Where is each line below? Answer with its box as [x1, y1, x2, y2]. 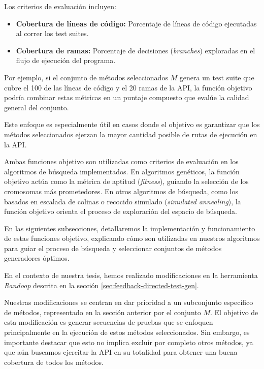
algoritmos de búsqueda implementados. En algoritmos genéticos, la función [4, 166, 240, 176]
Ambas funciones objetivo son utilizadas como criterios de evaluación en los [4, 156, 239, 167]
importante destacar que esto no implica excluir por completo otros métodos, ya [4, 336, 253, 347]
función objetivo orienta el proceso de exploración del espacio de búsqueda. [4, 206, 237, 217]
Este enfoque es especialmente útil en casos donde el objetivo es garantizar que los [4, 119, 260, 130]
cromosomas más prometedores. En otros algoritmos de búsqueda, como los [4, 186, 239, 196]
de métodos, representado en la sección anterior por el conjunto [4, 306, 201, 317]
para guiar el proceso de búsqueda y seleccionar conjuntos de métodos [4, 242, 222, 253]
